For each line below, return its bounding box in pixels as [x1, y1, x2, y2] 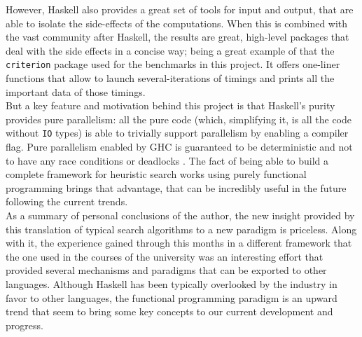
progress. [6, 317, 43, 332]
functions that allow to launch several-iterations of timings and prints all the [6, 71, 335, 85]
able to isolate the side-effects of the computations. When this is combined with [6, 15, 348, 30]
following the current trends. [6, 194, 128, 209]
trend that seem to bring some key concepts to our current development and [6, 304, 333, 319]
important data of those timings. [6, 84, 146, 99]
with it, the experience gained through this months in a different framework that [6, 235, 352, 250]
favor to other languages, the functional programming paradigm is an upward [6, 290, 337, 305]
